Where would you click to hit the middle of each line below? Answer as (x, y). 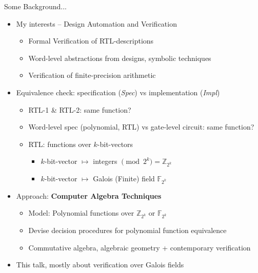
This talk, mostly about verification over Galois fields (100, 265)
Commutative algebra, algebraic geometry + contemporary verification (140, 247)
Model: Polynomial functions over (81, 213)
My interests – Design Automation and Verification (96, 23)
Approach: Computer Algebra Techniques (89, 195)
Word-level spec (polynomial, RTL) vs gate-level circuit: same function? (141, 127)
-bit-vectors (115, 144)
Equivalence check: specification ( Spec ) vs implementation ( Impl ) (118, 92)
